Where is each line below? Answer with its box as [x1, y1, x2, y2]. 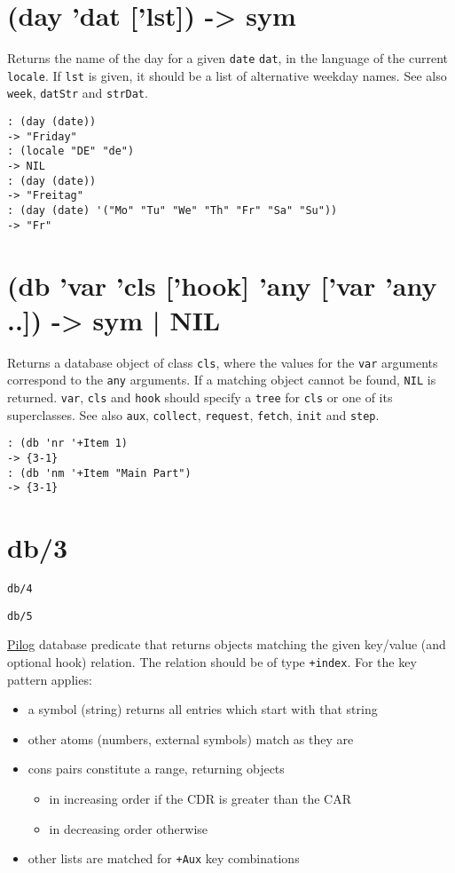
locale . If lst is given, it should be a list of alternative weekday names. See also [7, 66, 447, 84]
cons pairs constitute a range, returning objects [27, 759, 285, 778]
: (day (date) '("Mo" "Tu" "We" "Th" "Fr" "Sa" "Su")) [7, 204, 338, 218]
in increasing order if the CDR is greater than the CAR [49, 789, 352, 807]
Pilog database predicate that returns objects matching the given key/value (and [7, 635, 446, 654]
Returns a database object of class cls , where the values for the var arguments [7, 353, 438, 371]
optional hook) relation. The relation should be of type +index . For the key [7, 652, 417, 671]
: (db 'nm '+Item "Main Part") [7, 466, 192, 480]
